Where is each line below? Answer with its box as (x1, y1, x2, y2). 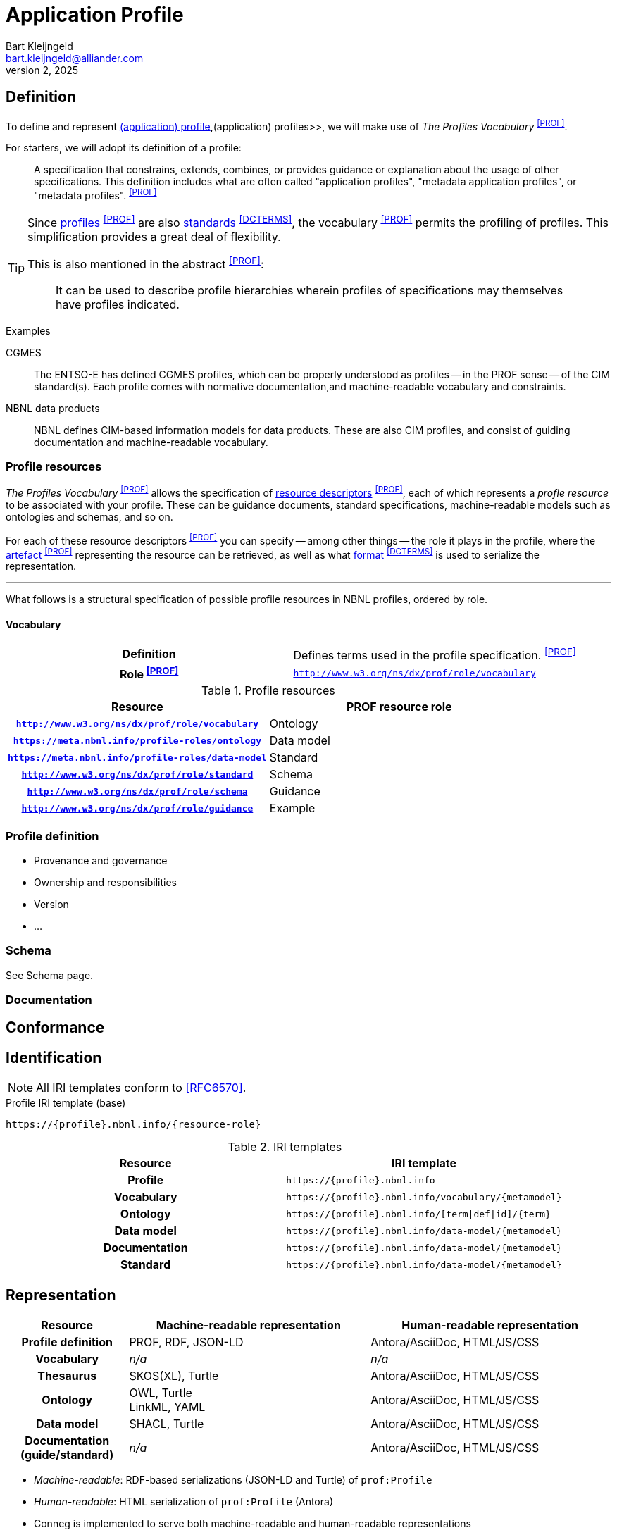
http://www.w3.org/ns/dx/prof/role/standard (21, 769, 254, 780)
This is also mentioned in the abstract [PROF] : (27, 255, 264, 272)
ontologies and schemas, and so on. (6, 510, 173, 523)
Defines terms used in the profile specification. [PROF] (293, 645, 576, 662)
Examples (6, 324, 51, 337)
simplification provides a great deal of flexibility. (27, 230, 281, 244)
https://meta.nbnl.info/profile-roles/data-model (8, 752, 267, 763)
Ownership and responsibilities (34, 876, 177, 888)
